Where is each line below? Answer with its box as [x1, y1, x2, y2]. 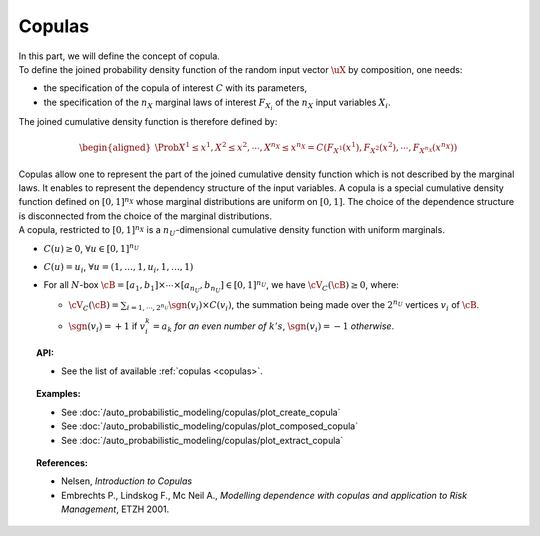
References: [36, 456, 89, 469]
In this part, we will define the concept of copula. [18, 50, 220, 62]
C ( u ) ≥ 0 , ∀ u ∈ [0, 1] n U [43, 241, 140, 254]
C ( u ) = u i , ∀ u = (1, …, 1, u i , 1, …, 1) [43, 260, 194, 275]
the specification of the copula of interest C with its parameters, [43, 82, 308, 94]
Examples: [36, 388, 81, 400]
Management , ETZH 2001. [61, 503, 170, 515]
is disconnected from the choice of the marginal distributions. [18, 210, 272, 222]
